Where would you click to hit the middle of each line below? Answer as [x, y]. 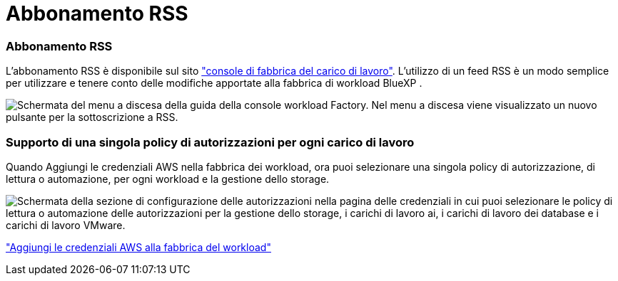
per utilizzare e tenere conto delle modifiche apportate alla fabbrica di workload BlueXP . [214, 83]
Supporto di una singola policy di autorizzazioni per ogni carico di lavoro [210, 142]
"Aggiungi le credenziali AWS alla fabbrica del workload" [138, 247]
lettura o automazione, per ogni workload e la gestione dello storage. [168, 179]
